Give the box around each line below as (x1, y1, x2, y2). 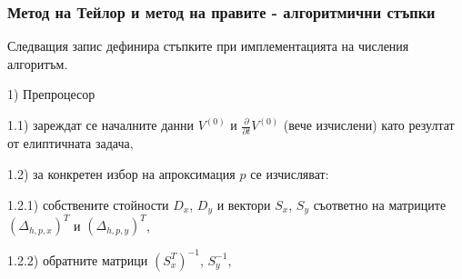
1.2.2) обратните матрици (7, 250, 148, 269)
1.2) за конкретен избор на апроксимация (7, 164, 236, 183)
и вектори (216, 194, 271, 214)
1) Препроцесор (7, 85, 95, 104)
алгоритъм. (7, 54, 68, 73)
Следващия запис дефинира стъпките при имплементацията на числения (7, 36, 409, 55)
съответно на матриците (313, 194, 447, 214)
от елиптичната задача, (7, 134, 134, 153)
